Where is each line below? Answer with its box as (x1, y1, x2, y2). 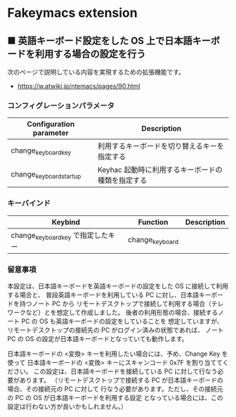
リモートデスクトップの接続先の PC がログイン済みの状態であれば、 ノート (7, 326, 224, 335)
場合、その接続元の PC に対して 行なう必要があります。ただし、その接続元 (7, 385, 223, 393)
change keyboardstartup (11, 169, 81, 180)
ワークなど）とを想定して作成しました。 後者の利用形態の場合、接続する (7, 308, 218, 317)
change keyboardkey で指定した (11, 230, 109, 241)
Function (138, 217, 169, 226)
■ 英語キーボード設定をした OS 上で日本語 (7, 34, 193, 46)
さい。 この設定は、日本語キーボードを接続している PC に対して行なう (13, 367, 218, 376)
